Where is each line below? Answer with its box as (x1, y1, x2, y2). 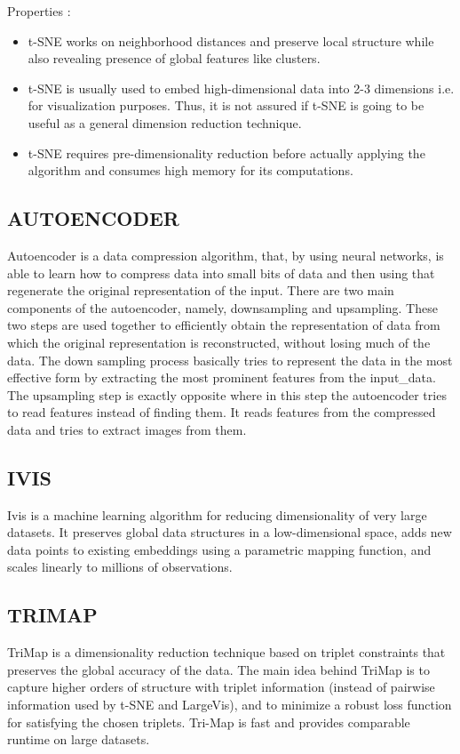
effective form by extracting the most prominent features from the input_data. (7, 368, 436, 387)
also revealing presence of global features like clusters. (28, 49, 321, 68)
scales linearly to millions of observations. (7, 557, 233, 576)
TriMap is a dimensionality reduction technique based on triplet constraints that (7, 643, 446, 662)
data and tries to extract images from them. (7, 420, 247, 438)
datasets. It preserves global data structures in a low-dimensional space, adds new (7, 523, 452, 541)
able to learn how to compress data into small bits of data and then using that (7, 263, 435, 282)
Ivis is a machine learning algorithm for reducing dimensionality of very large (7, 505, 427, 524)
